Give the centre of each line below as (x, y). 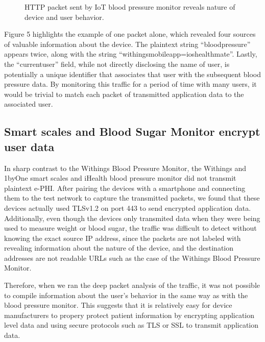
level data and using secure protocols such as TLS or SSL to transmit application (131, 325)
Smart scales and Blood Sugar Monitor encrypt (132, 131)
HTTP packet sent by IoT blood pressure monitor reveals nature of (130, 7)
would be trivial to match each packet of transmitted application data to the (124, 94)
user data (29, 146)
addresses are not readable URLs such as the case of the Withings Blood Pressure (132, 258)
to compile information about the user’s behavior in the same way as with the (126, 295)
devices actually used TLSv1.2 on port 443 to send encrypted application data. (128, 207)
